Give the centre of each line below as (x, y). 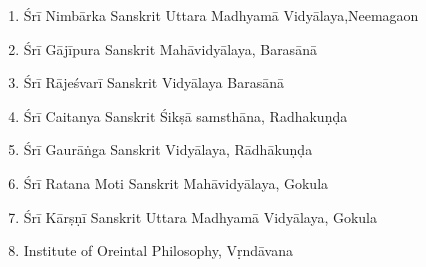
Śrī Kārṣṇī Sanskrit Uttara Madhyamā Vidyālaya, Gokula (200, 216)
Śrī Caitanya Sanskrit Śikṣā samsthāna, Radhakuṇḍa (185, 115)
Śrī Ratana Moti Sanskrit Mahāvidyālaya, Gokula (176, 182)
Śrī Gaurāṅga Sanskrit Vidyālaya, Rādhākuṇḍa (168, 149)
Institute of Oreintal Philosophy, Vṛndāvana (158, 250)
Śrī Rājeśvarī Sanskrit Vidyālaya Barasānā (153, 82)
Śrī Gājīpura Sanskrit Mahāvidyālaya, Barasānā (170, 48)
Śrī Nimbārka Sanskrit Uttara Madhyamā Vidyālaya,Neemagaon (221, 15)
